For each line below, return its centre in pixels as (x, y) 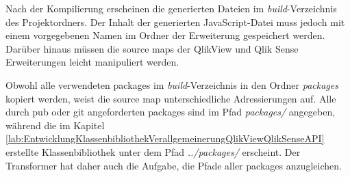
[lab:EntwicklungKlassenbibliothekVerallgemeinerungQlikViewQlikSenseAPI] (165, 138)
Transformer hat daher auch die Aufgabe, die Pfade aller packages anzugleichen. (174, 165)
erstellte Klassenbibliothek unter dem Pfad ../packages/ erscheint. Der (153, 151)
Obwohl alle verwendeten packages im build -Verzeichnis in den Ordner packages (172, 84)
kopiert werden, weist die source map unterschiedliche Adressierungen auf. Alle (171, 98)
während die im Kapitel (55, 125)
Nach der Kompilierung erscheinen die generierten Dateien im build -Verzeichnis (171, 8)
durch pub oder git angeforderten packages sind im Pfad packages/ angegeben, (171, 112)
